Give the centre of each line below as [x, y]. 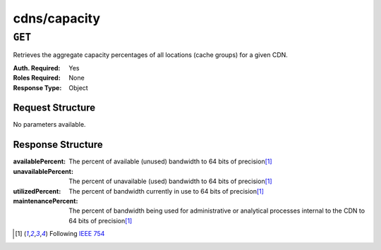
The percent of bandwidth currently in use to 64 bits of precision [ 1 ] [167, 191]
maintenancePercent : [46, 201]
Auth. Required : [37, 68]
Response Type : [37, 87]
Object [78, 87]
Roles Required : [37, 78]
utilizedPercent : [37, 191]
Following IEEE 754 [77, 234]
